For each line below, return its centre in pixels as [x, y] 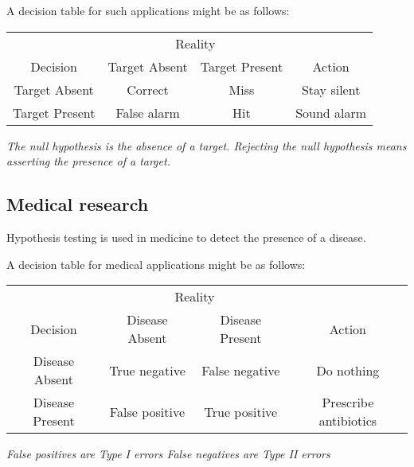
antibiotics [348, 421]
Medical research [78, 204]
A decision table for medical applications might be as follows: [156, 264]
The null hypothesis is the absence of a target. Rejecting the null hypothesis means [207, 145]
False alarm [148, 112]
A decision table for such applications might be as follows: [148, 10]
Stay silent [331, 89]
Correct [148, 89]
